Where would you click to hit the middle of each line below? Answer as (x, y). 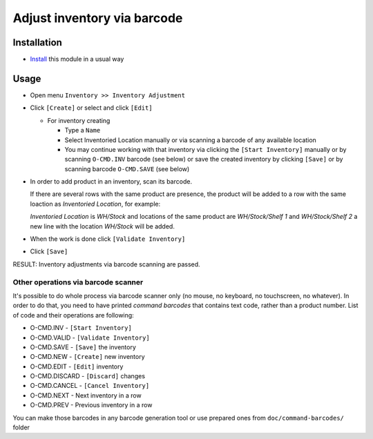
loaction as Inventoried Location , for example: (95, 204)
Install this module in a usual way (77, 59)
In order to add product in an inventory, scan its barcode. (111, 182)
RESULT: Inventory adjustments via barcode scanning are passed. (106, 264)
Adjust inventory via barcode (98, 18)
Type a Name (83, 130)
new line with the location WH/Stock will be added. (103, 226)
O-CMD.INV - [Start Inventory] (81, 328)
